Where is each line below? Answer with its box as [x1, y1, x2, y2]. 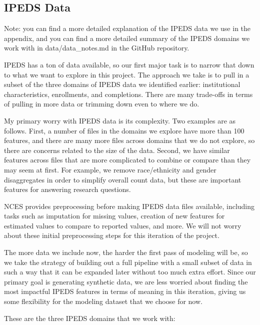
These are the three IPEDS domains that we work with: [4, 312, 175, 323]
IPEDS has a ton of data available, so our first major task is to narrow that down [4, 59, 254, 69]
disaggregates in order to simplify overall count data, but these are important [4, 174, 241, 184]
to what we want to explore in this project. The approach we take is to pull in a [4, 69, 249, 79]
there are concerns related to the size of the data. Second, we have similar [4, 144, 230, 155]
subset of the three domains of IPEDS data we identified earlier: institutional [4, 79, 240, 89]
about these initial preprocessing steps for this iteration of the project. [4, 230, 219, 240]
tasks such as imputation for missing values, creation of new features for [4, 210, 225, 221]
